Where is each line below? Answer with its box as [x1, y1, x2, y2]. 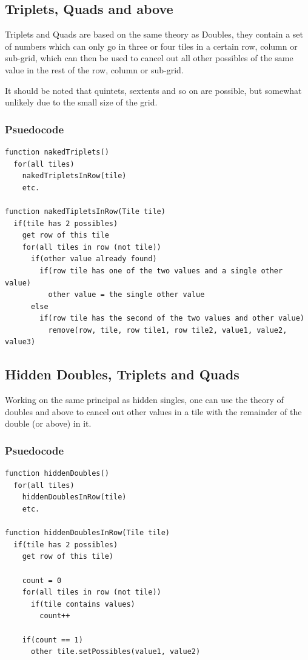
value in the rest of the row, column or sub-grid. [5, 63, 184, 76]
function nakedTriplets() [5, 147, 109, 156]
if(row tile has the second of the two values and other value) [39, 314, 304, 323]
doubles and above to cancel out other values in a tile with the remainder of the [5, 405, 302, 418]
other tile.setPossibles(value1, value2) [30, 647, 201, 656]
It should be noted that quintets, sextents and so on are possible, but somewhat [5, 84, 302, 96]
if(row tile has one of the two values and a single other [39, 266, 283, 275]
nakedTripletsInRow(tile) [22, 172, 127, 181]
